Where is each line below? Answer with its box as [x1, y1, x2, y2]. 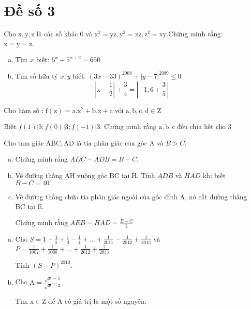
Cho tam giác [4, 137, 44, 147]
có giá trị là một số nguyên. [64, 295, 147, 306]
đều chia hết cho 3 [177, 121, 232, 131]
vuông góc [77, 170, 107, 180]
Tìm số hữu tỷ [15, 70, 58, 81]
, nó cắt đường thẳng [185, 191, 247, 201]
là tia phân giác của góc [76, 137, 148, 147]
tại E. [27, 201, 44, 211]
